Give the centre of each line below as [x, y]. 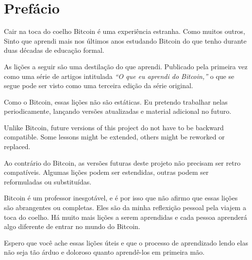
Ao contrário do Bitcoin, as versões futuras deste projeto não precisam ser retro [122, 162]
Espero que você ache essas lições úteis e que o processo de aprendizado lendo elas [126, 242]
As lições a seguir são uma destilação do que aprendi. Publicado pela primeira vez [126, 66]
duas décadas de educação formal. [54, 50]
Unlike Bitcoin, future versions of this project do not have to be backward [114, 127]
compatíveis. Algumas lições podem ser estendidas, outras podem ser [106, 172]
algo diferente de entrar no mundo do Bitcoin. [72, 226]
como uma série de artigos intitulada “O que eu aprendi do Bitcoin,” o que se [119, 76]
